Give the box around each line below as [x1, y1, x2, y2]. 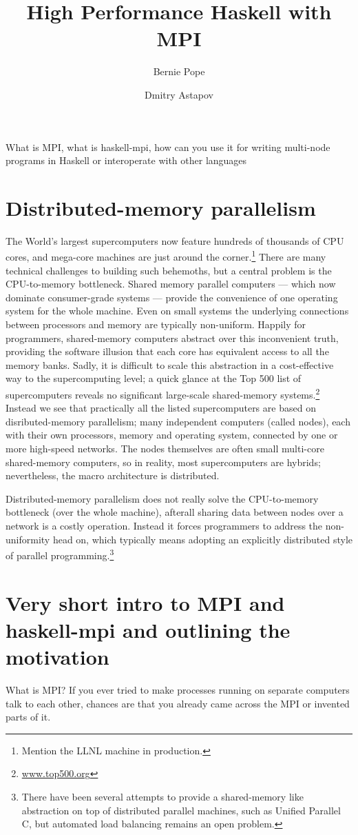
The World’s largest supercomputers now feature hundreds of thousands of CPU [6, 233, 344, 248]
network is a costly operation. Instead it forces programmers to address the [6, 519, 323, 532]
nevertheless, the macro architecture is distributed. [6, 468, 220, 483]
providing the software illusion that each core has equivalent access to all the [6, 344, 329, 359]
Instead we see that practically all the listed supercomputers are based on [6, 401, 316, 415]
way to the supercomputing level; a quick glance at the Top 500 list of [6, 371, 302, 385]
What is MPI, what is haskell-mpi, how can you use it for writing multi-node [6, 139, 330, 154]
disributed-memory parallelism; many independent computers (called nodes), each [6, 414, 350, 428]
